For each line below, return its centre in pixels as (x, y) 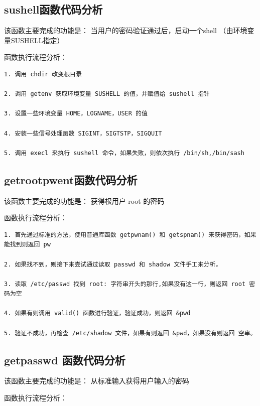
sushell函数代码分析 (53, 9)
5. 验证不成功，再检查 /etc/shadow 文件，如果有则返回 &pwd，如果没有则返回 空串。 (130, 333)
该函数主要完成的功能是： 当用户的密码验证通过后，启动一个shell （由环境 (126, 30)
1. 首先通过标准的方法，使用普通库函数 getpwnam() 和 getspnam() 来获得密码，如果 (130, 235)
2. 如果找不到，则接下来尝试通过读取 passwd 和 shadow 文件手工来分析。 (113, 264)
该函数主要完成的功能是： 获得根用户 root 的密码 (84, 200)
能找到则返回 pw (27, 245)
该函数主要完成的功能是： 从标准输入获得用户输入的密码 (97, 381)
